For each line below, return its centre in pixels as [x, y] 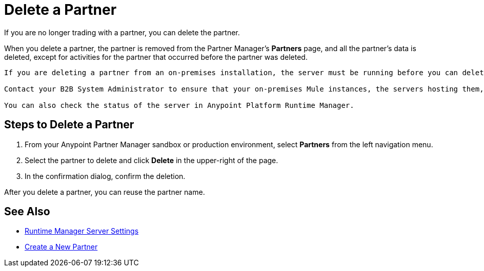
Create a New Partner [61, 247]
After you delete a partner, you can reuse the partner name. [105, 192]
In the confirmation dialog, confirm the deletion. [105, 176]
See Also [27, 212]
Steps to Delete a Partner [69, 125]
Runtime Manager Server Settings [82, 231]
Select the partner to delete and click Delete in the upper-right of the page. [152, 160]
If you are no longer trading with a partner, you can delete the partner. [122, 32]
